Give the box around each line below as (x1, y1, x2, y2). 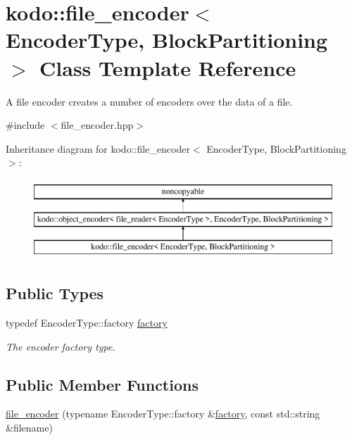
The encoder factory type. (6, 339, 115, 353)
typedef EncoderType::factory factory (6, 315, 168, 330)
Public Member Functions (6, 373, 199, 395)
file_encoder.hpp (61, 118, 134, 132)
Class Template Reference (39, 53, 296, 82)
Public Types (6, 282, 104, 304)
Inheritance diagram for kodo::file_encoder (6, 141, 190, 156)
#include (6, 118, 45, 132)
